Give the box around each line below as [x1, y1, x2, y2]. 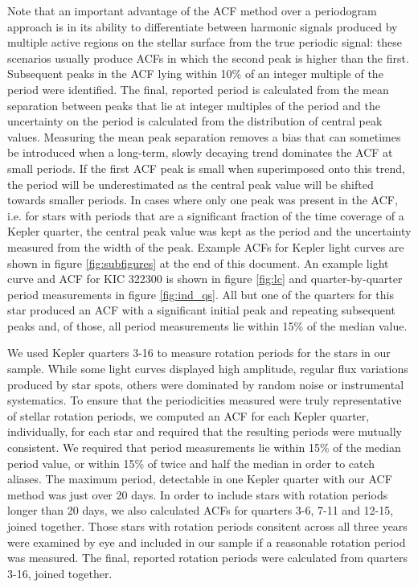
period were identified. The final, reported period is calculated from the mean [7, 80, 389, 97]
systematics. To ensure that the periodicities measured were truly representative [7, 392, 402, 408]
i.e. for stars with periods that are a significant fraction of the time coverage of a [7, 207, 404, 224]
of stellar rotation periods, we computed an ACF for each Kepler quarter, [7, 407, 370, 424]
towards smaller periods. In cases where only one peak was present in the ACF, [7, 191, 398, 208]
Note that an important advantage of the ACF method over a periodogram [7, 2, 377, 18]
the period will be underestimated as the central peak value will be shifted [7, 175, 374, 192]
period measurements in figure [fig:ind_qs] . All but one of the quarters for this [7, 285, 394, 302]
